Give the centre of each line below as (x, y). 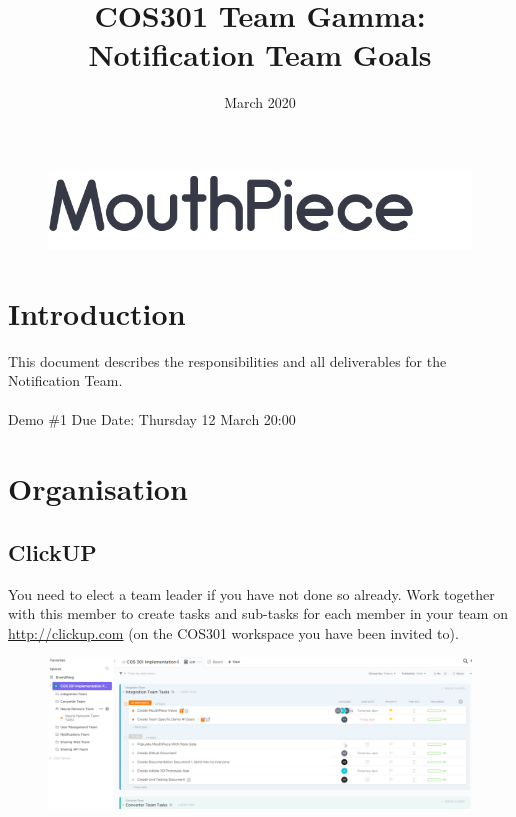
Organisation (98, 488)
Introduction (97, 312)
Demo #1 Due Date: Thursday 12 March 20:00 (152, 419)
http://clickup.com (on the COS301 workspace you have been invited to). (233, 632)
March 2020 (260, 102)
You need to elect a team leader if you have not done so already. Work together (251, 593)
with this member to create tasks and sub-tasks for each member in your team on (258, 613)
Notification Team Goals (260, 54)
